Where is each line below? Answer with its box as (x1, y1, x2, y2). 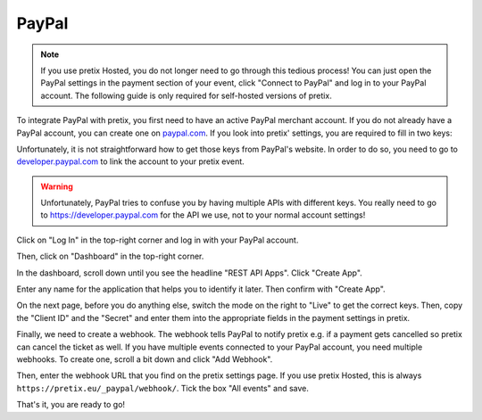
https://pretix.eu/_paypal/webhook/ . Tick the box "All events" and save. (16, 383, 310, 393)
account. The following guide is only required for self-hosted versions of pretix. (40, 90, 332, 101)
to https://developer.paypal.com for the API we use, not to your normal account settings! (40, 210, 366, 220)
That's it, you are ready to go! (16, 399, 125, 410)
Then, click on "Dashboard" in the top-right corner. (16, 251, 204, 262)
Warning (40, 181, 73, 192)
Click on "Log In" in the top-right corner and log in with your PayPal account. (16, 235, 299, 245)
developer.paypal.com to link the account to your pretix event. (16, 156, 245, 167)
